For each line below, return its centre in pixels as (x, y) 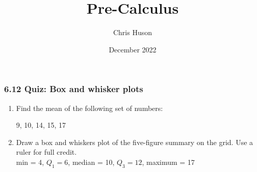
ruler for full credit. (46, 152)
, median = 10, (91, 162)
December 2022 (133, 49)
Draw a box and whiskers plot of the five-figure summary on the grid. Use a (135, 142)
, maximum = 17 (168, 162)
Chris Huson (133, 32)
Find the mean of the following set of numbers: (89, 108)
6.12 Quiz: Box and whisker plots (74, 89)
